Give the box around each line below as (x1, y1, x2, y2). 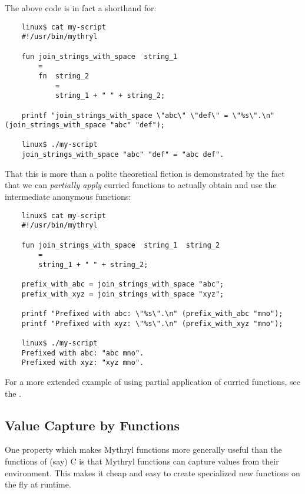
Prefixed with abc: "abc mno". (21, 348, 144, 357)
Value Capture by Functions (5, 416, 180, 434)
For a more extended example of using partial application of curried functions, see (5, 376, 300, 388)
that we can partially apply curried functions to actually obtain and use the (5, 179, 277, 191)
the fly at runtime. (5, 478, 71, 490)
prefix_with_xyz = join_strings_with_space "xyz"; (21, 289, 224, 298)
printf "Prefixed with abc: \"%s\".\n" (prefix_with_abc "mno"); (21, 309, 283, 318)
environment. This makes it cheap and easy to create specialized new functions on (5, 466, 300, 479)
